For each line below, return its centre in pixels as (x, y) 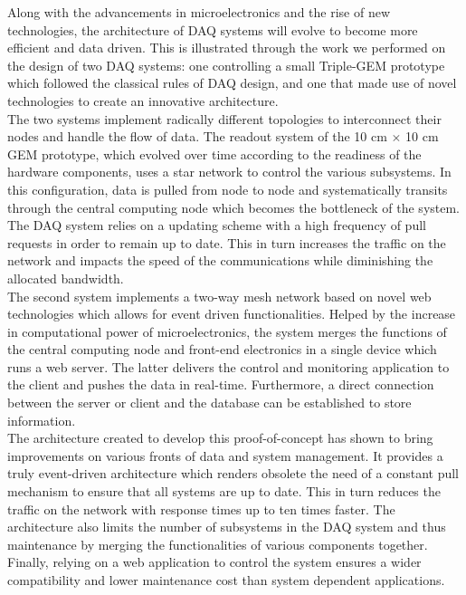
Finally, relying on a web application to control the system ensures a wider (214, 562)
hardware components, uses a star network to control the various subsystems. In (229, 172)
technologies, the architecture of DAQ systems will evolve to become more (213, 29)
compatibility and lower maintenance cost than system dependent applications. (226, 580)
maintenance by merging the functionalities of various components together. (218, 544)
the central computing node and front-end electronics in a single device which (222, 349)
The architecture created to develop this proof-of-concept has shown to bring (220, 438)
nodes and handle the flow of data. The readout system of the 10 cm (197, 136)
